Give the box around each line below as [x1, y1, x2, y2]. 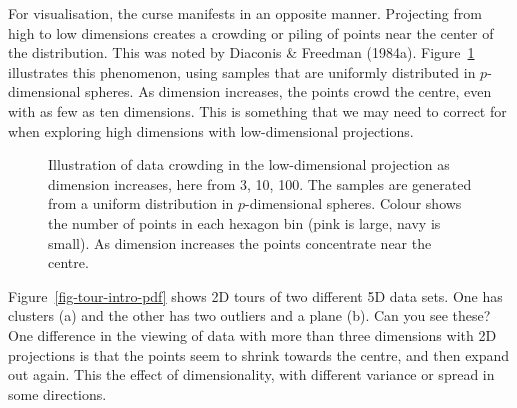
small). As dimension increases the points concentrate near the [48, 232, 432, 253]
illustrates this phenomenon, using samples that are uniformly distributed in [8, 61, 476, 82]
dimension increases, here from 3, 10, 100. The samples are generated [48, 173, 472, 194]
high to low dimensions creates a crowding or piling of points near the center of [8, 22, 494, 43]
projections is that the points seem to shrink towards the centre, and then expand [8, 344, 510, 365]
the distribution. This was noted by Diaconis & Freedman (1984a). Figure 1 [8, 42, 475, 63]
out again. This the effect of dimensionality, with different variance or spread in [8, 364, 495, 385]
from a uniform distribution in [48, 193, 234, 214]
